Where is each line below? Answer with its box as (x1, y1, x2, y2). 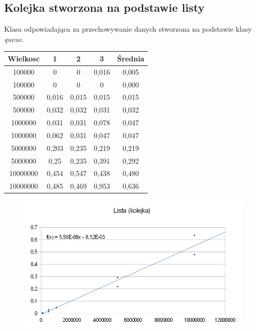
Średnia (117, 53, 145, 63)
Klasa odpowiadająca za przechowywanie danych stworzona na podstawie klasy (4, 24, 252, 34)
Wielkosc (8, 53, 40, 63)
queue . (4, 33, 24, 44)
